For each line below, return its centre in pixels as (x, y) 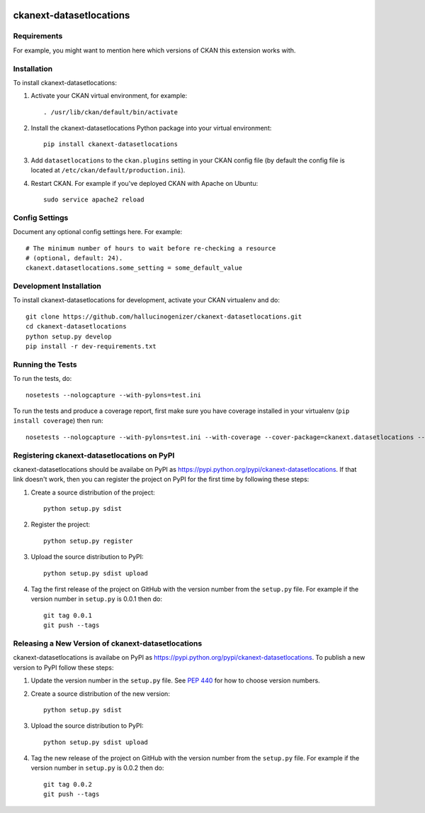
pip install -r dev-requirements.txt (91, 347)
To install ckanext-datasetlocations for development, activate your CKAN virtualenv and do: (146, 300)
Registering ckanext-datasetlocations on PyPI (94, 455)
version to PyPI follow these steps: (63, 668)
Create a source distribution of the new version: (100, 693)
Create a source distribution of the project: (93, 492)
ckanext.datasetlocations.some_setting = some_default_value (134, 268)
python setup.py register (89, 541)
